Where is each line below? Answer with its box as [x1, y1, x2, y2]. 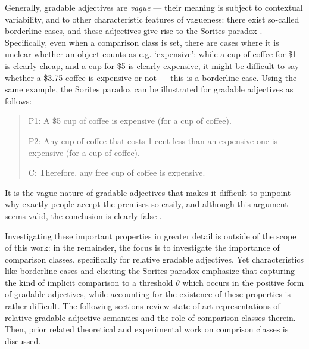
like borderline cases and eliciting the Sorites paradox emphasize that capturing [5, 264, 295, 277]
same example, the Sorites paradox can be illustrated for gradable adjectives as [5, 83, 294, 95]
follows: [5, 94, 32, 107]
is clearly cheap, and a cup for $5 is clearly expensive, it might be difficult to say [5, 59, 299, 71]
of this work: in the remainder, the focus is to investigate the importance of [5, 241, 280, 254]
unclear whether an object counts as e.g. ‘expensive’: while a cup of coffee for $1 [5, 48, 297, 60]
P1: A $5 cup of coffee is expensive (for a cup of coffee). [28, 114, 232, 127]
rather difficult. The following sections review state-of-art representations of [5, 300, 280, 312]
